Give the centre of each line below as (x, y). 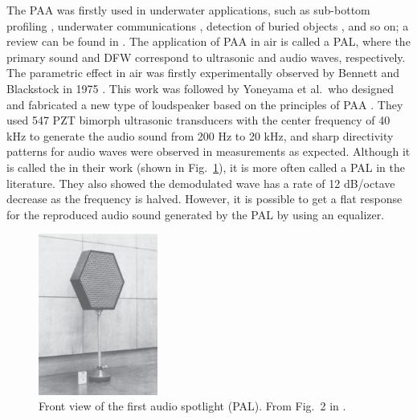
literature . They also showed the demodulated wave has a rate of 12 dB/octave (201, 183)
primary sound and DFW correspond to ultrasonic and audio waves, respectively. (206, 57)
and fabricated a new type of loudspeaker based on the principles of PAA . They (205, 104)
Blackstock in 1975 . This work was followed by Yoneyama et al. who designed (200, 88)
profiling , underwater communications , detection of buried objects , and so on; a (208, 25)
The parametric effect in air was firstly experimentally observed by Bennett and (203, 73)
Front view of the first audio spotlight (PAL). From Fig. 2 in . (192, 406)
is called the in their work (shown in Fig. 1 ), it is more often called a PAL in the (206, 167)
